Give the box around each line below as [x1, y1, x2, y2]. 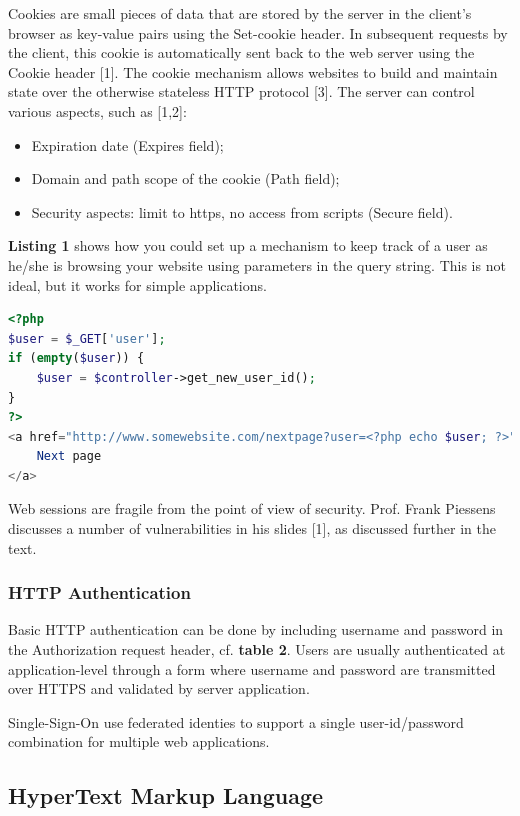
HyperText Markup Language [8, 780, 324, 811]
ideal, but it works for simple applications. [8, 274, 267, 295]
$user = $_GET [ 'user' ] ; [8, 331, 166, 346]
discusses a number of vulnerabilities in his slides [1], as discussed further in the [8, 518, 496, 539]
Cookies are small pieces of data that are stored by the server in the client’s [8, 3, 472, 23]
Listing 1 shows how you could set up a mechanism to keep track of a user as [8, 235, 488, 256]
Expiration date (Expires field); [31, 134, 224, 155]
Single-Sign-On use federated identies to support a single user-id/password [8, 711, 464, 732]
